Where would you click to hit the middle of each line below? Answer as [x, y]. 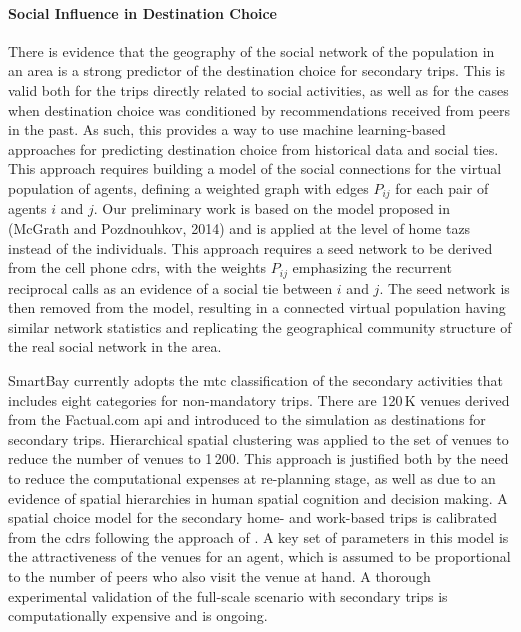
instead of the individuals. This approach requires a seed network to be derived [250, 247]
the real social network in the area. [115, 346]
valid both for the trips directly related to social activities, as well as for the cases [258, 89]
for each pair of [442, 187]
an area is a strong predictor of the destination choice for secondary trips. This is [257, 70]
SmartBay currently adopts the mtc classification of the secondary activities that [256, 380]
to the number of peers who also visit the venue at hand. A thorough [219, 575]
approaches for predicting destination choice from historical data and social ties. [253, 148]
